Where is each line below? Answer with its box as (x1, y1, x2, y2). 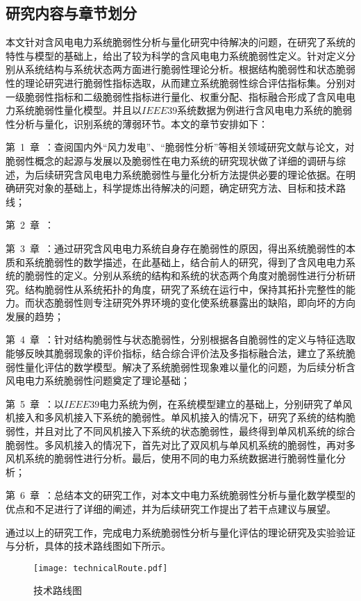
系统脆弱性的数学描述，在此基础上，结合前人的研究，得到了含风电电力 (24, 254, 346, 269)
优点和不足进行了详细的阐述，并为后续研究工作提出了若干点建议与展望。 (6, 502, 336, 516)
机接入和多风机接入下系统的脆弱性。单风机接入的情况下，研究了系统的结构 (6, 410, 346, 425)
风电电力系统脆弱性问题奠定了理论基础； (6, 373, 190, 388)
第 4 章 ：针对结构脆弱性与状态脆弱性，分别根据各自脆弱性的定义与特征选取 (6, 332, 355, 347)
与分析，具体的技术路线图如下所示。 (6, 538, 171, 553)
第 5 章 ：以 (6, 396, 64, 411)
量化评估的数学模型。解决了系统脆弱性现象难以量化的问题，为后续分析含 (24, 359, 355, 374)
